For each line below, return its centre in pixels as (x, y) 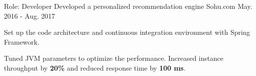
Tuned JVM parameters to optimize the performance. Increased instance (114, 58)
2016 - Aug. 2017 (30, 15)
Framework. (22, 41)
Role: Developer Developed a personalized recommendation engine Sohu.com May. (128, 6)
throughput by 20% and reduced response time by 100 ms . (95, 67)
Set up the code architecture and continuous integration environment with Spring (127, 32)
